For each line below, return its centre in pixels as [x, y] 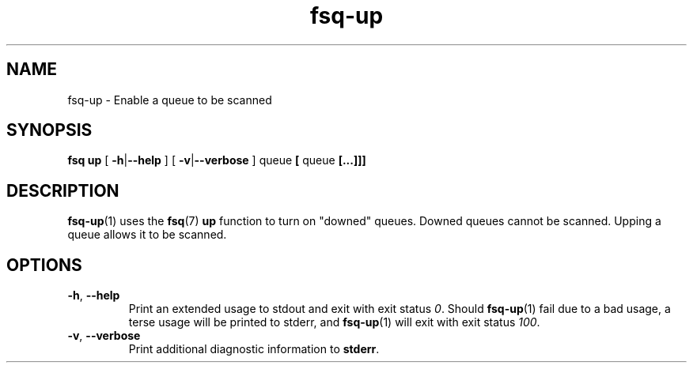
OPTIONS [44, 265]
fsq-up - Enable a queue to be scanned [170, 100]
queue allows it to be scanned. [147, 235]
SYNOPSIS [49, 130]
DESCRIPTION [63, 190]
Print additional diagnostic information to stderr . [254, 349]
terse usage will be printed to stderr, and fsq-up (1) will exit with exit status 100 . [334, 322]
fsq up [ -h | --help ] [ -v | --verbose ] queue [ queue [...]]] [217, 160]
